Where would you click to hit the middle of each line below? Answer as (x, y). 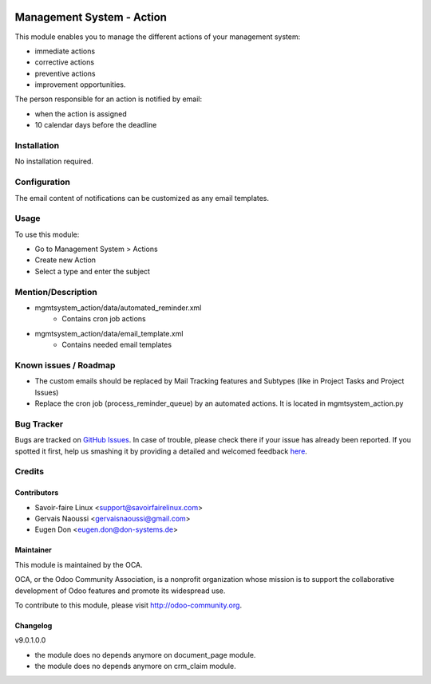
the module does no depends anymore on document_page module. (145, 655)
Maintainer (33, 550)
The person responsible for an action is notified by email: (109, 99)
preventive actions (65, 73)
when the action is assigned (81, 114)
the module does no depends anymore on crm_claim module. (135, 666)
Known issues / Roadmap (65, 365)
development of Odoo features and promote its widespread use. (120, 591)
